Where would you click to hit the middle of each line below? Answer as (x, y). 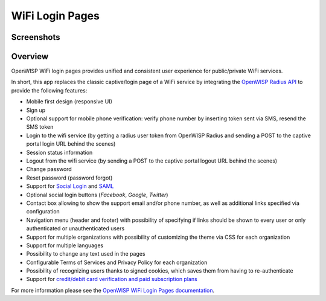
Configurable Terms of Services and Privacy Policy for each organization (117, 262)
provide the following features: (49, 90)
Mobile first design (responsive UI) (69, 102)
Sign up (36, 110)
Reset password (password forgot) (69, 178)
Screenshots (36, 37)
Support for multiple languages (65, 245)
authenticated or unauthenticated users (75, 228)
